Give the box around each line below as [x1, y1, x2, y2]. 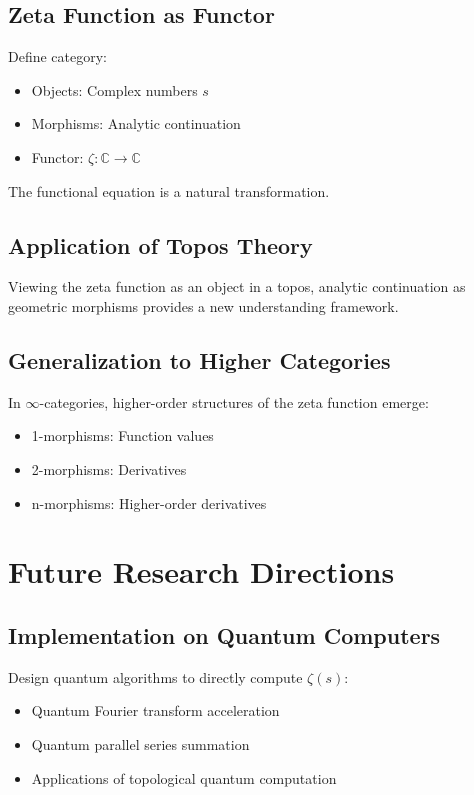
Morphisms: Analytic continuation [31, 113, 241, 134]
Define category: [8, 46, 108, 67]
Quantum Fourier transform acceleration [31, 700, 280, 721]
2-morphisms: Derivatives [31, 458, 187, 479]
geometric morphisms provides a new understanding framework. [8, 295, 399, 316]
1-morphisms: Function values [31, 425, 214, 446]
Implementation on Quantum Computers [8, 619, 441, 650]
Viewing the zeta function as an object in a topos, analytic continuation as [8, 276, 466, 297]
